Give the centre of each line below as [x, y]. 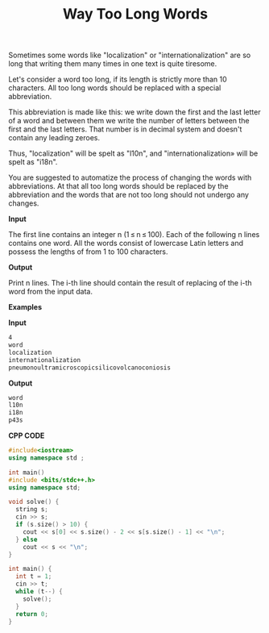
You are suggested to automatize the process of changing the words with [130, 177]
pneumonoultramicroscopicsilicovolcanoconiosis [90, 368]
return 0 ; [32, 614]
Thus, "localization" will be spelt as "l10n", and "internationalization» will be [133, 153]
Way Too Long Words [135, 14]
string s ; [32, 510]
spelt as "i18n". [33, 162]
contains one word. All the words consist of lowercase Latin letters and [126, 244]
